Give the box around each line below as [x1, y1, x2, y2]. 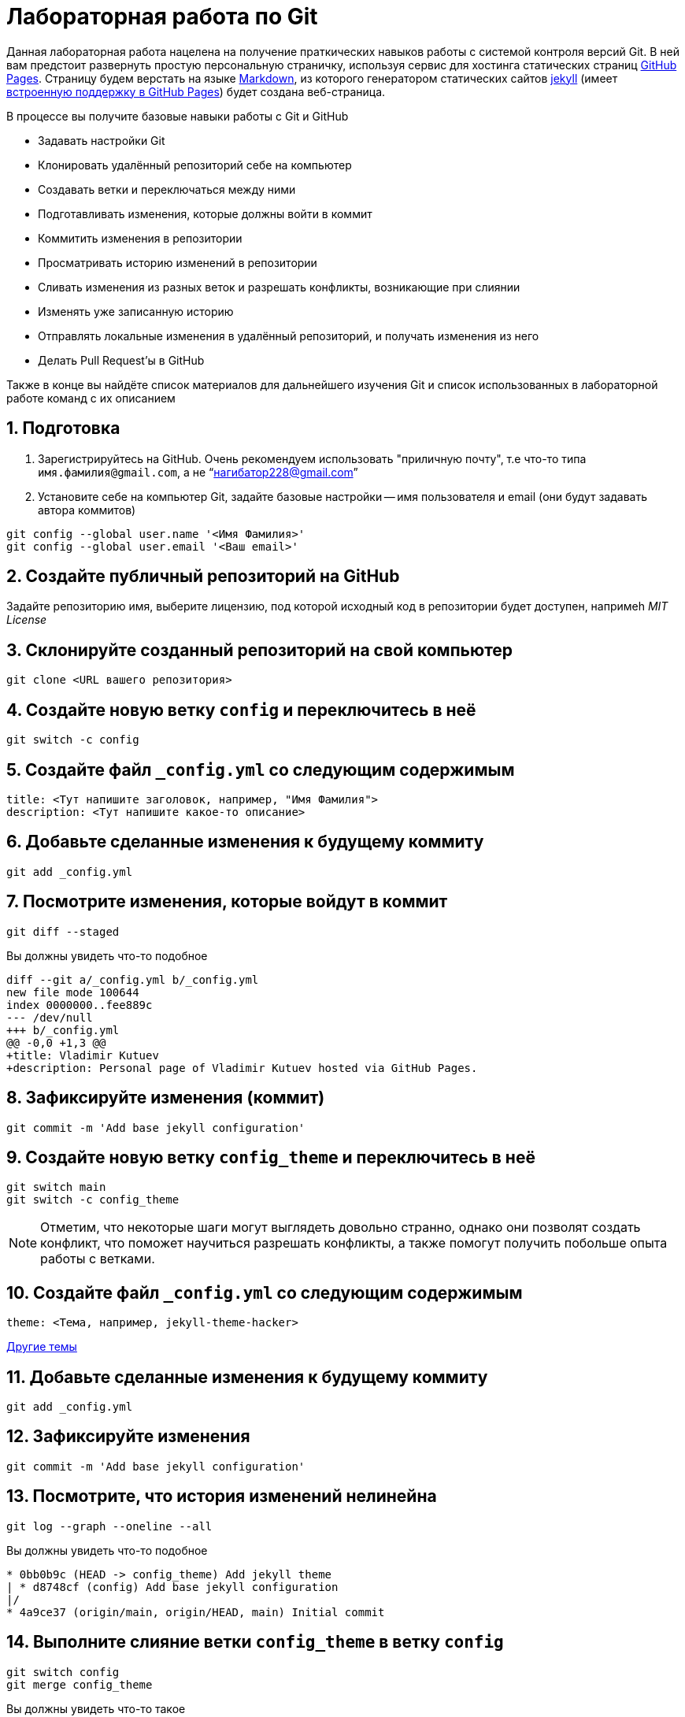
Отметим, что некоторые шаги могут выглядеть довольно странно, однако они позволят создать [40, 1219, 641, 1236]
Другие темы [6, 1340, 77, 1354]
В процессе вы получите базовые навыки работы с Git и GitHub [6, 109, 349, 123]
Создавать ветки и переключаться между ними [38, 182, 296, 196]
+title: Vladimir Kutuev [6, 1048, 159, 1062]
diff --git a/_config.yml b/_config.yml [6, 973, 259, 986]
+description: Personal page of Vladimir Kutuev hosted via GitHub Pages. [6, 1061, 478, 1074]
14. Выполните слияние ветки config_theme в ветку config [6, 1632, 504, 1652]
